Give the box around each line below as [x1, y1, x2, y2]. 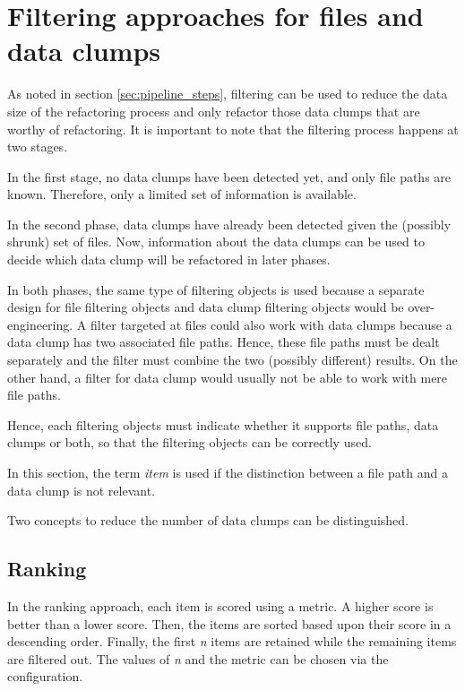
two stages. [7, 137, 68, 156]
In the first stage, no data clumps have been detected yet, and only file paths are [7, 167, 452, 186]
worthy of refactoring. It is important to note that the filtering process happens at [7, 119, 459, 138]
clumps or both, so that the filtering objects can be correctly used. [7, 433, 372, 452]
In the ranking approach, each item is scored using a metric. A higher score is [7, 596, 434, 615]
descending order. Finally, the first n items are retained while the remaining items [7, 632, 457, 651]
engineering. [7, 315, 73, 333]
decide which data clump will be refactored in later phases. [7, 250, 331, 269]
